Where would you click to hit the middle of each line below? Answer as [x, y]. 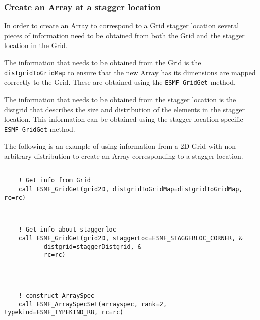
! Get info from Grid [55, 181]
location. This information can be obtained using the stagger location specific [124, 119]
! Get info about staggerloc [67, 230]
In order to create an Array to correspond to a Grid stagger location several [122, 26]
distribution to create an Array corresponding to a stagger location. [139, 155]
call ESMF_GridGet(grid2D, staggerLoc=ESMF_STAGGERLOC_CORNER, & [131, 238]
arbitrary [18, 155]
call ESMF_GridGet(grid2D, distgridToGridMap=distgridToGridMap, [131, 189]
